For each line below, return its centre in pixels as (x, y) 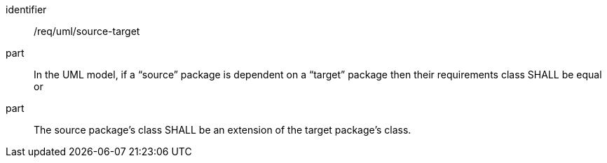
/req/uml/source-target (87, 31)
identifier (26, 9)
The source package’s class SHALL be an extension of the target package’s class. (223, 130)
